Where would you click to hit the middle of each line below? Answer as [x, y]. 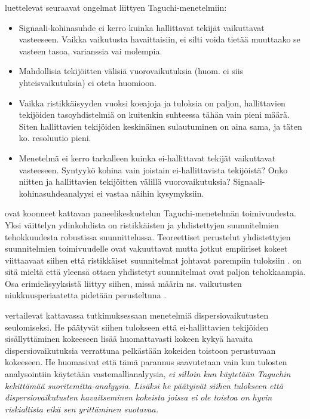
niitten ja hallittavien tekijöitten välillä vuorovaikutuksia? [125, 181]
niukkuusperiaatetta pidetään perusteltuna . [86, 295]
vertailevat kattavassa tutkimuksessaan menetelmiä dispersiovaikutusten [137, 315]
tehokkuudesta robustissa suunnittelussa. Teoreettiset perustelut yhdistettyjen [148, 236]
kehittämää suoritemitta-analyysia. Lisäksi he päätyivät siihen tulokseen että [144, 385]
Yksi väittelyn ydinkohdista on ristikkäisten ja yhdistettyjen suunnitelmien [142, 224]
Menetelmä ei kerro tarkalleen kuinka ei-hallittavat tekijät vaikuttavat [147, 157]
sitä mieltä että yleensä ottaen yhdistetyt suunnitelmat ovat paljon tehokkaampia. [155, 272]
